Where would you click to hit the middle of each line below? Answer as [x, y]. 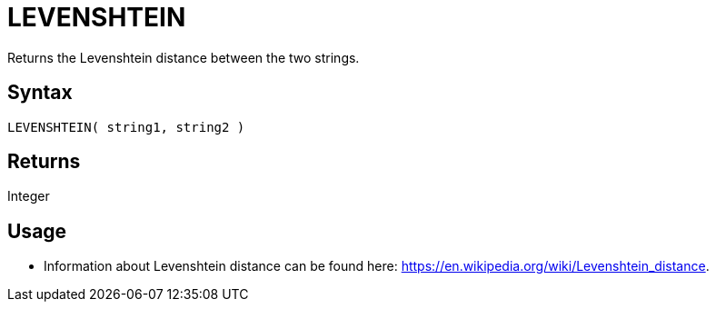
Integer [29, 196]
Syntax [40, 93]
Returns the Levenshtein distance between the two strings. [184, 57]
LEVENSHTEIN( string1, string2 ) [126, 127]
